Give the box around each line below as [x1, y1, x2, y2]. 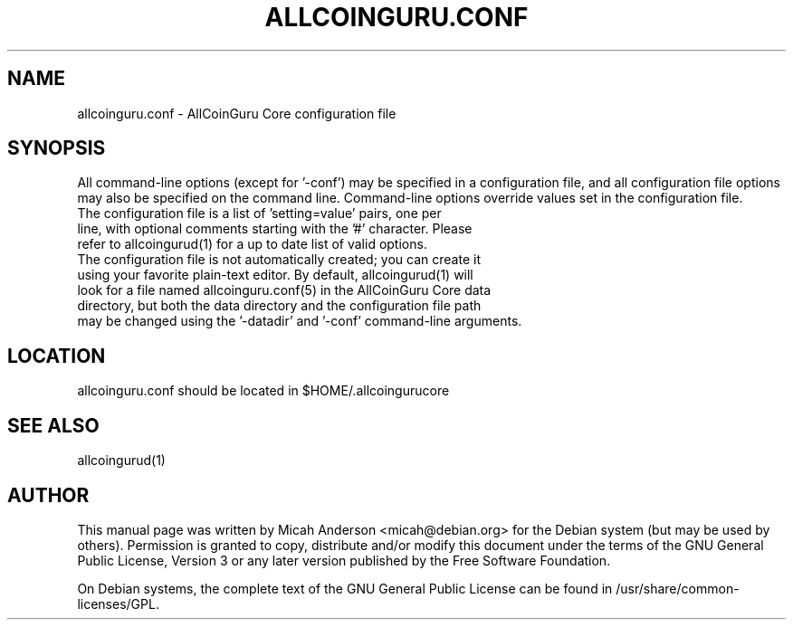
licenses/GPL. [77, 595, 159, 612]
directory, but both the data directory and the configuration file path [77, 298, 482, 314]
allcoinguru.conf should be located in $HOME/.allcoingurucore [77, 383, 450, 399]
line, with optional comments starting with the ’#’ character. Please [77, 221, 473, 237]
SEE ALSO [7, 413, 100, 437]
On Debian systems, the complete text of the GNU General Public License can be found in [77, 580, 613, 596]
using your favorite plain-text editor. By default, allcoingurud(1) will [77, 267, 473, 283]
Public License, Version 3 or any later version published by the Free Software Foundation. [77, 552, 611, 568]
